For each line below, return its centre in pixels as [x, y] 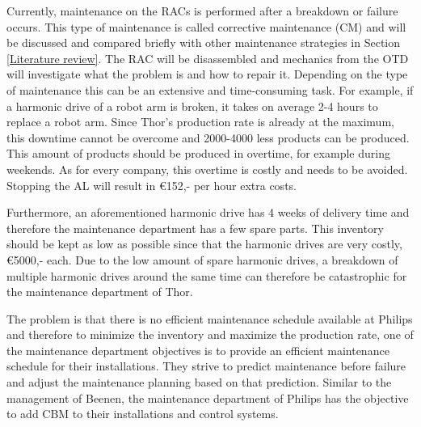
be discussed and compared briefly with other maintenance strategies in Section [204, 42]
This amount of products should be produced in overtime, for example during [198, 153]
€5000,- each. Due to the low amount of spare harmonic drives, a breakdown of [202, 259]
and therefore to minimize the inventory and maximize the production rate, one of [210, 334]
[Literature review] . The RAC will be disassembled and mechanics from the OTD [208, 58]
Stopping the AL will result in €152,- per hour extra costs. [152, 185]
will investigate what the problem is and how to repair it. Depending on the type [207, 74]
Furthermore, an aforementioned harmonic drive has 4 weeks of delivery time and [208, 212]
